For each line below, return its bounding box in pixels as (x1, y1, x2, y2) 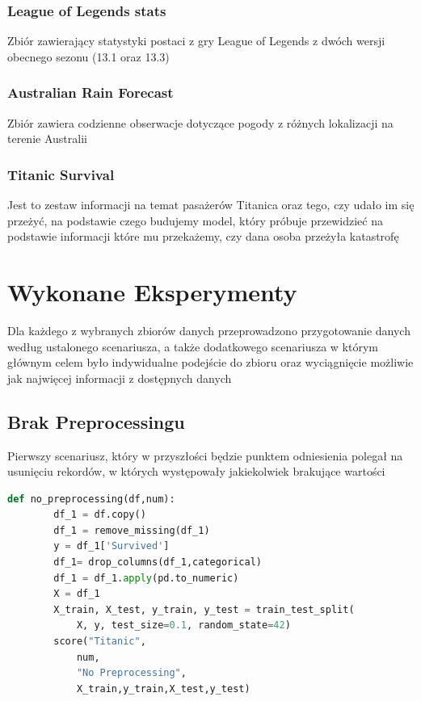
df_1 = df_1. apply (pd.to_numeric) (53, 572, 239, 584)
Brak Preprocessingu (7, 409, 185, 434)
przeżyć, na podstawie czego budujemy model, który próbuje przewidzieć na (7, 212, 383, 229)
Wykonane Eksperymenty (7, 275, 297, 308)
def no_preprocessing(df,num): (7, 493, 175, 505)
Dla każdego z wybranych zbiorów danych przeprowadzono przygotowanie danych (7, 321, 410, 338)
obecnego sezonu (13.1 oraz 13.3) (7, 48, 170, 65)
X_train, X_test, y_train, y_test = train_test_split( (53, 603, 355, 615)
